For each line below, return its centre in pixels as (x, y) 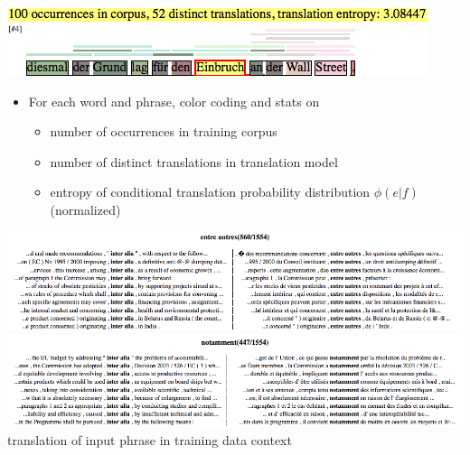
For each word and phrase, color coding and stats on (174, 101)
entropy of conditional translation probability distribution (210, 192)
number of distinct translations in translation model (194, 161)
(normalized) (85, 209)
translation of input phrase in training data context (150, 439)
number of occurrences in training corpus (164, 131)
